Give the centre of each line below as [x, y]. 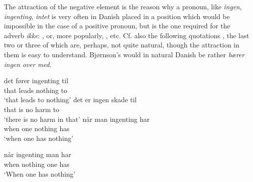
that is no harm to [32, 109]
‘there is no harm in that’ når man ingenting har [77, 119]
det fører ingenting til [36, 80]
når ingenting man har [38, 154]
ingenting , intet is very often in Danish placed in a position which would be [117, 16]
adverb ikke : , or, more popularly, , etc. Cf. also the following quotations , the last [127, 35]
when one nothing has [37, 128]
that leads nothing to [36, 90]
